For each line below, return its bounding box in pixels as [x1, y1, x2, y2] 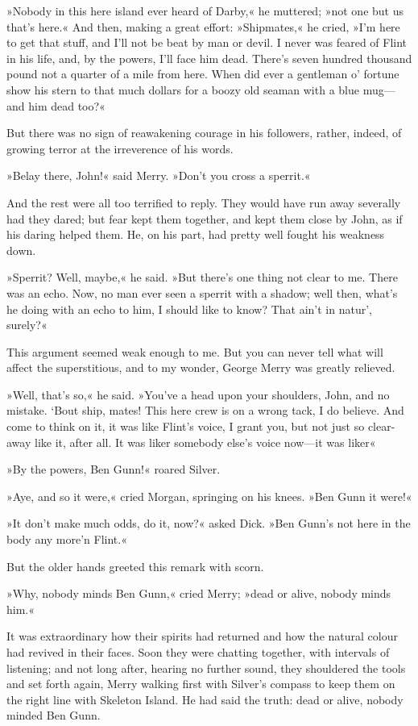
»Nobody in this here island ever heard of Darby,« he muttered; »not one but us [6, 2, 404, 19]
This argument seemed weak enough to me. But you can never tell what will [6, 343, 383, 360]
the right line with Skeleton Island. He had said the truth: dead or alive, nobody [6, 691, 404, 707]
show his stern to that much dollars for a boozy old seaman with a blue [6, 81, 359, 98]
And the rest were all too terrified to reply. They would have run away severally [6, 194, 401, 211]
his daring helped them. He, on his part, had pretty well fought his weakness [6, 226, 385, 243]
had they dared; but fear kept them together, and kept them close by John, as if [6, 210, 403, 227]
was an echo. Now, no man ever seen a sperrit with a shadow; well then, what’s [6, 284, 398, 301]
